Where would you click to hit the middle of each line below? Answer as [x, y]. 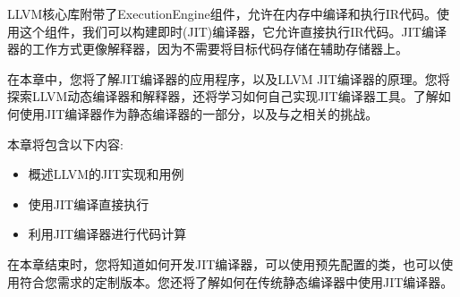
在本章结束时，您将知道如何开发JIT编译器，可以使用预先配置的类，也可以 [224, 263]
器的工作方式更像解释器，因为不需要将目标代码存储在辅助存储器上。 [208, 49]
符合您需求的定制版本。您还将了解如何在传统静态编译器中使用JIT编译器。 [236, 281]
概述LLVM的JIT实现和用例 [106, 174]
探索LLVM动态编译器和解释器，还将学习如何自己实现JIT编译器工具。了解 [223, 96]
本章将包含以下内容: [65, 144]
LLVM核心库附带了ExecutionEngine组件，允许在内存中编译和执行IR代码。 [222, 13]
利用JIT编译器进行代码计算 [107, 234]
